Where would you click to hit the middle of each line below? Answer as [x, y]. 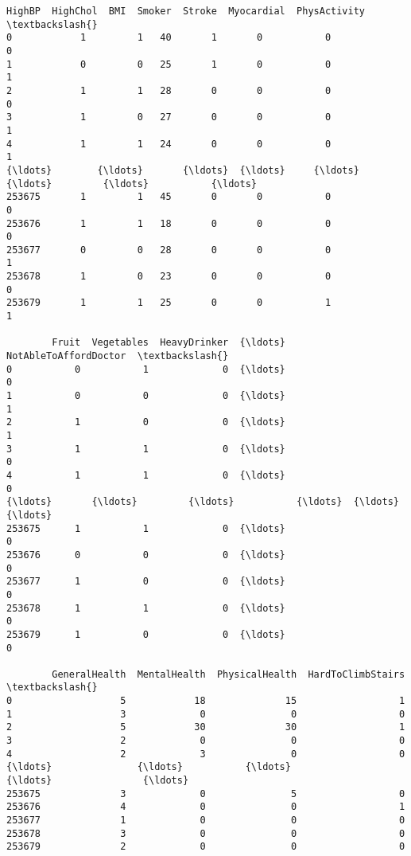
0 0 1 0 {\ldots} [146, 369]
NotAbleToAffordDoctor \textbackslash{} [118, 356]
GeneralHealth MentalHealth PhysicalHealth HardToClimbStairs [229, 674]
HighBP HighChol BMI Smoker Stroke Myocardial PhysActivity [186, 11]
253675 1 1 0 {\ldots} [146, 528]
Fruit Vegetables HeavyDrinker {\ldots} [169, 343]
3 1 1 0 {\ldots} [146, 449]
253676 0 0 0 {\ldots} [146, 555]
